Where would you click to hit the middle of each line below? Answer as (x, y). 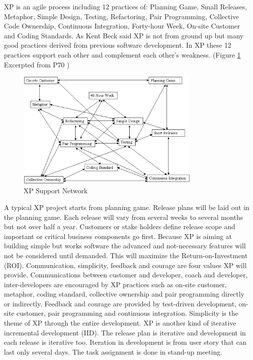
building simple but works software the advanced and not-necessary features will (125, 246)
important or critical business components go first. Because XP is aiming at (118, 236)
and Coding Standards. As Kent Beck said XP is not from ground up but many (124, 35)
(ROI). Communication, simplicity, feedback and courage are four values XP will (125, 265)
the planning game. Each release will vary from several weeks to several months (124, 217)
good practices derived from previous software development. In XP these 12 (118, 45)
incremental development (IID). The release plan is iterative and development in (125, 332)
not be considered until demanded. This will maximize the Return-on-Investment (126, 255)
